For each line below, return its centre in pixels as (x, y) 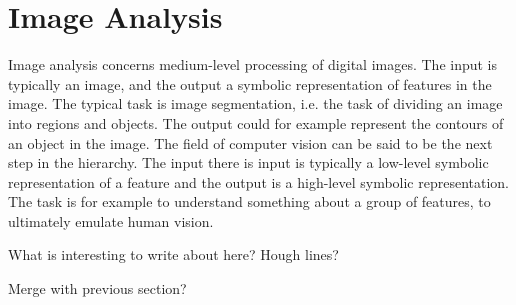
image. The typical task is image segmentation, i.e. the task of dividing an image (255, 103)
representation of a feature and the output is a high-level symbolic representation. (259, 181)
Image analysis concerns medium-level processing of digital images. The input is (253, 64)
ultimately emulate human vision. (111, 220)
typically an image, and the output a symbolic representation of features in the (250, 83)
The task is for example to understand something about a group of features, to (249, 201)
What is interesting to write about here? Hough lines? (173, 254)
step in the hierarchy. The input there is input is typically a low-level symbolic (248, 162)
